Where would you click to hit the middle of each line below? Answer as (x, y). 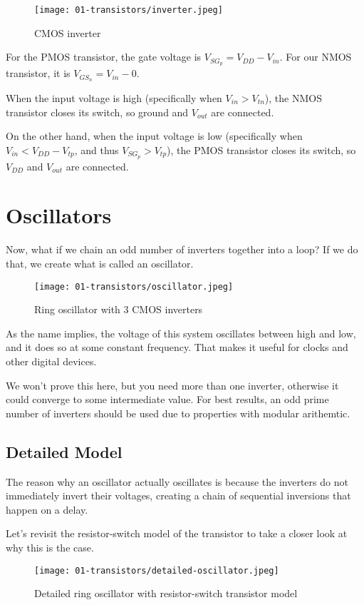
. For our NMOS (316, 57)
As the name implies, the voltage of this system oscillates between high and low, (181, 333)
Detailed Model (64, 451)
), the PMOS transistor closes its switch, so (261, 149)
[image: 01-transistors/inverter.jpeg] (129, 10)
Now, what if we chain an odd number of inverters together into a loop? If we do (182, 249)
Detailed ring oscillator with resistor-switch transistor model (166, 593)
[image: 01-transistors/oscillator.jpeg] (134, 286)
